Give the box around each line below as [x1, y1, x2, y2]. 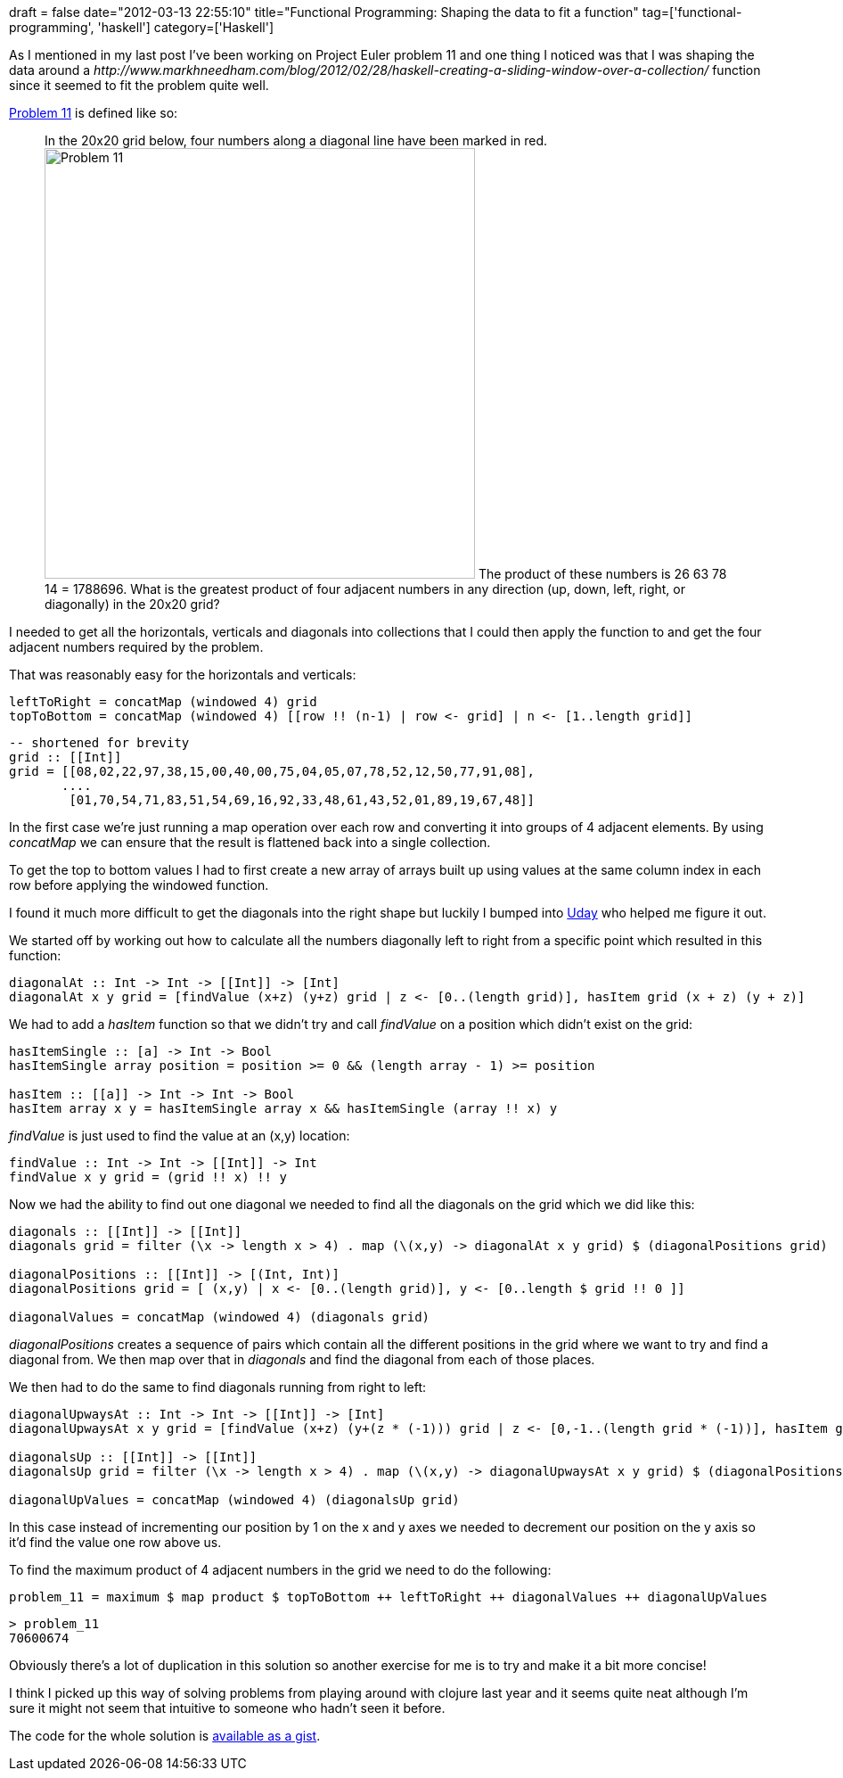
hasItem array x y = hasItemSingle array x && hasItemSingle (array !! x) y [9, 1101, 558, 1115]
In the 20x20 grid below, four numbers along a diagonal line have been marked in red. [45, 133, 548, 148]
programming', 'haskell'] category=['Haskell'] [9, 20, 274, 35]
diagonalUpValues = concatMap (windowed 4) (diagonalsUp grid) [9, 1493, 460, 1507]
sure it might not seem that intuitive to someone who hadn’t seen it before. [9, 1700, 446, 1716]
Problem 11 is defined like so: [9, 105, 178, 120]
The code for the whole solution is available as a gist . [9, 1728, 321, 1743]
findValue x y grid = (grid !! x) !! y [9, 1170, 287, 1184]
